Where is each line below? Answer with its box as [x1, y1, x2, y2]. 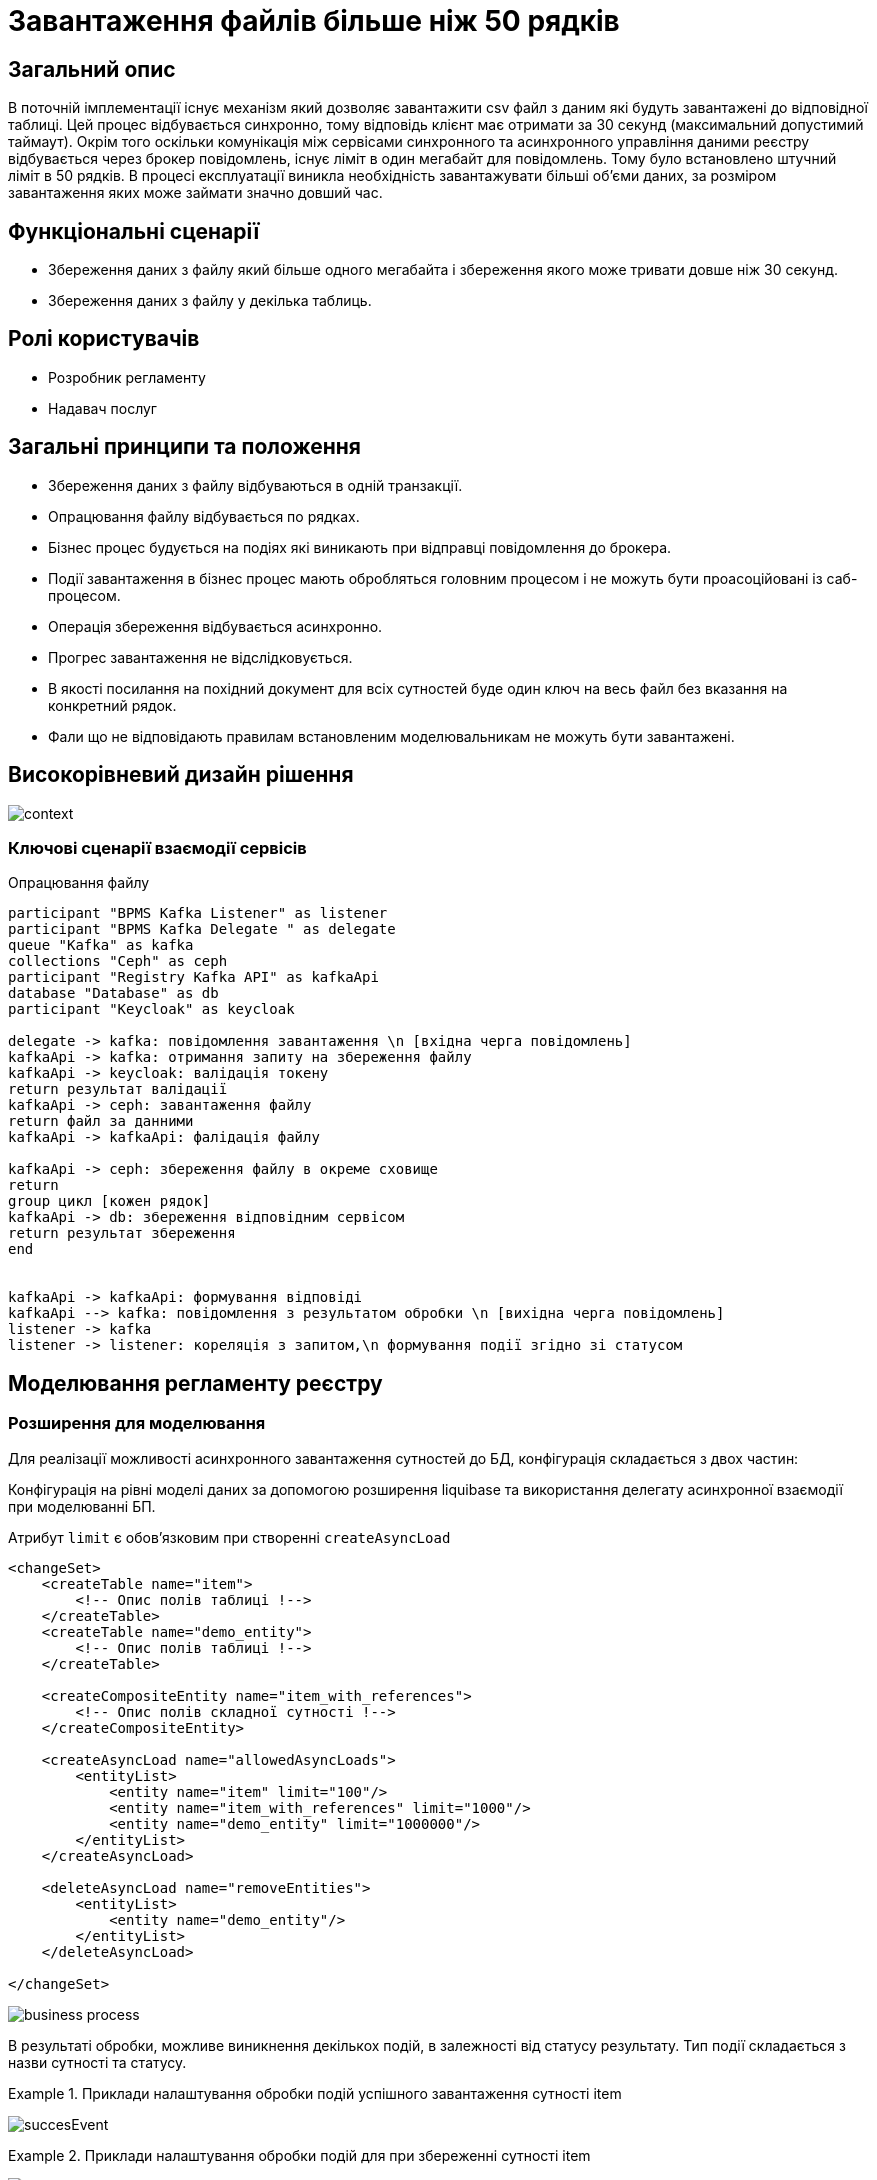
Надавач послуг [48, 399, 157, 417]
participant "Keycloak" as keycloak [8, 1001, 295, 1018]
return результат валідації [8, 1081, 228, 1098]
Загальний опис [8, 56, 176, 82]
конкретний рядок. [48, 696, 177, 714]
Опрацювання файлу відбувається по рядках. [48, 507, 360, 525]
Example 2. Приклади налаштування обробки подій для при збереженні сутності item [8, 2146, 591, 2164]
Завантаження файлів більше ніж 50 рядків [8, 4, 620, 38]
